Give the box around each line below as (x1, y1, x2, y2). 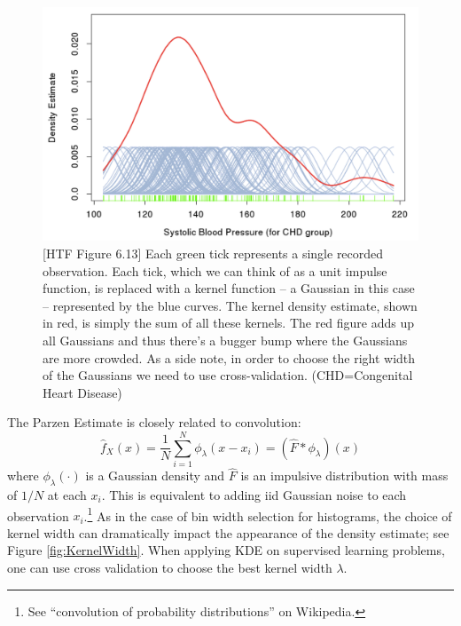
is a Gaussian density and (85, 466, 225, 485)
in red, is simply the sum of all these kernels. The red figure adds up (43, 313, 415, 332)
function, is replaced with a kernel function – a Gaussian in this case (43, 279, 415, 297)
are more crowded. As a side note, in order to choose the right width (43, 348, 416, 367)
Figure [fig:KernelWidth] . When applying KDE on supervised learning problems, (7, 541, 445, 559)
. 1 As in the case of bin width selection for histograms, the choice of (83, 503, 452, 525)
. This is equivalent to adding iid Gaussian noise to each (101, 486, 407, 504)
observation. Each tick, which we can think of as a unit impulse (43, 261, 387, 280)
